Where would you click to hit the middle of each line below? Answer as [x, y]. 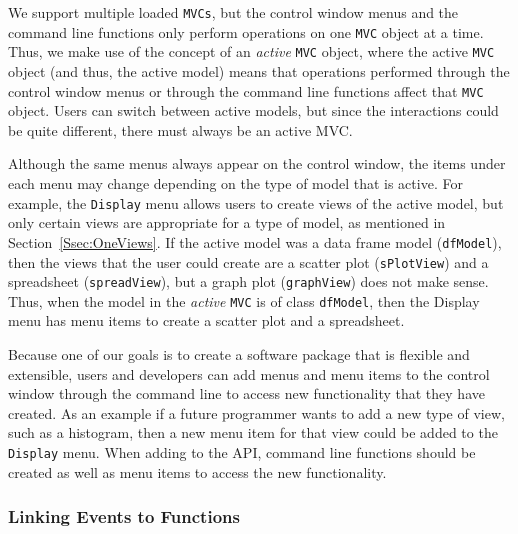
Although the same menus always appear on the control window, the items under [257, 163]
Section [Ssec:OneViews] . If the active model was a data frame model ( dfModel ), [255, 241]
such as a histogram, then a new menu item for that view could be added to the [253, 432]
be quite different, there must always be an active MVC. [180, 129]
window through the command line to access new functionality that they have [246, 393]
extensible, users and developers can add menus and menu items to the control [249, 373]
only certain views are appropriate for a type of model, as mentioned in [227, 222]
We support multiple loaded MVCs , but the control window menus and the [233, 12]
